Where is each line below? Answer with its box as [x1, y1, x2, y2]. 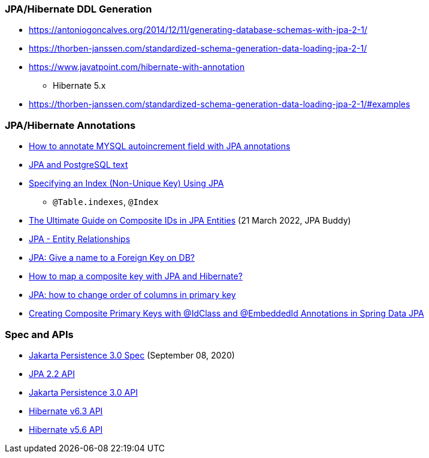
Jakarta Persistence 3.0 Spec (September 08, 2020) [29, 349, 235, 360]
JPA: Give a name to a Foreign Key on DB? [29, 252, 195, 263]
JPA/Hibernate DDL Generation [5, 3, 152, 15]
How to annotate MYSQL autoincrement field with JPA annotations [29, 141, 291, 152]
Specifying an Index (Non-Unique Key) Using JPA [29, 178, 224, 189]
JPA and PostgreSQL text [29, 159, 128, 170]
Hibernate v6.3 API [29, 405, 103, 416]
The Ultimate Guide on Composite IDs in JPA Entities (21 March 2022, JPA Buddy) [29, 215, 351, 226]
